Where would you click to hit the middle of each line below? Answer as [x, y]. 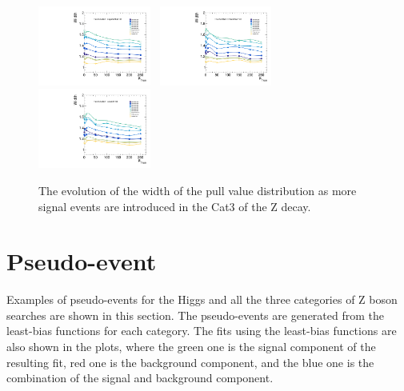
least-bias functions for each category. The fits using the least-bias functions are [202, 331]
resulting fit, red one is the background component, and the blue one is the [190, 362]
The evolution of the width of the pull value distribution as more [198, 190]
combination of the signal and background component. [140, 378]
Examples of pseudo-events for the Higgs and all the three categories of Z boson [202, 299]
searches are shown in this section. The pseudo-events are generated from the [195, 315]
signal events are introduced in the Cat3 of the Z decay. [175, 206]
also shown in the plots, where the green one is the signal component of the [191, 347]
